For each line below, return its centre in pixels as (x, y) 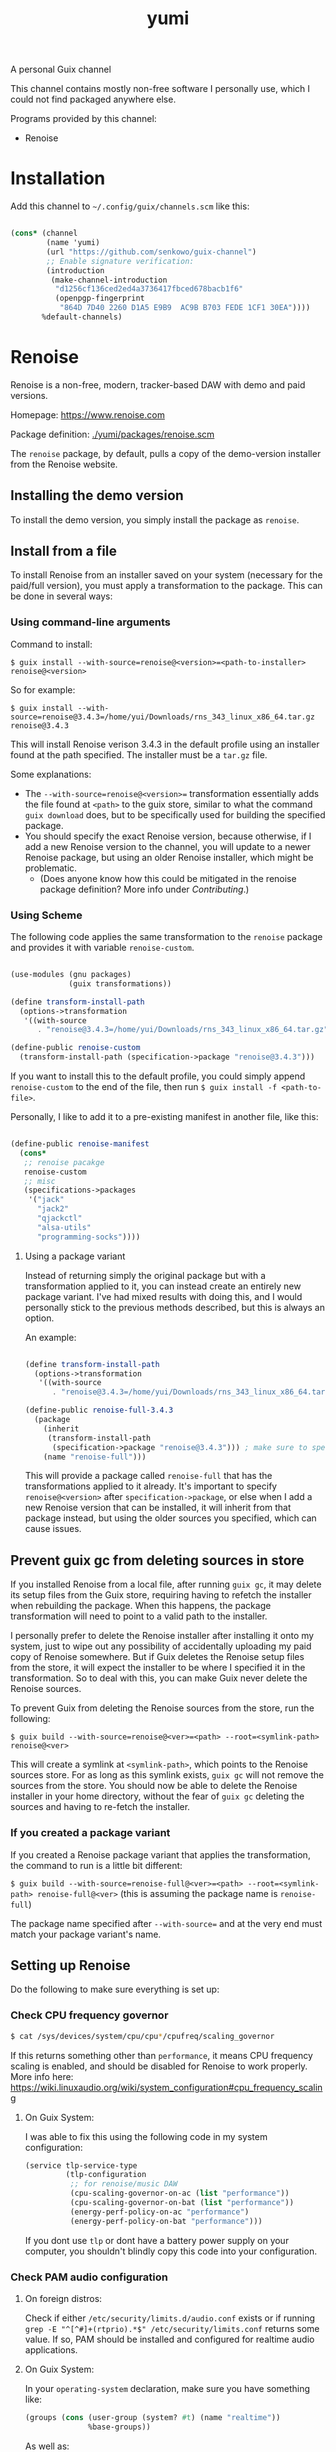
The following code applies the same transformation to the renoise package (166, 937)
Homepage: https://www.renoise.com (87, 414)
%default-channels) (82, 317)
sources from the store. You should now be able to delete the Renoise (154, 1786)
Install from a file (64, 551)
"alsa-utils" (64, 1227)
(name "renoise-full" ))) (95, 1457)
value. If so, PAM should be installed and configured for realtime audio (169, 2339)
